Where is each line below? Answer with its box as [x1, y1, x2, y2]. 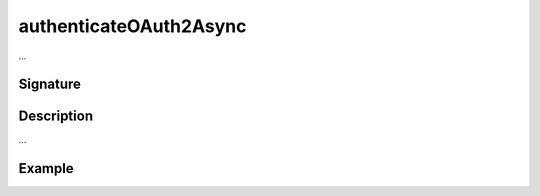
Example [18, 160, 74, 177]
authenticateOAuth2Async [18, 15, 247, 37]
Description [18, 108, 94, 125]
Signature [18, 76, 82, 93]
